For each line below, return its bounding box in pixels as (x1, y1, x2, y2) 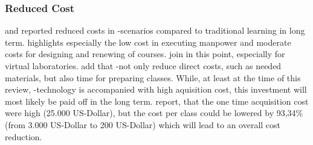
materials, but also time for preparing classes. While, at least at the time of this (5, 71, 301, 84)
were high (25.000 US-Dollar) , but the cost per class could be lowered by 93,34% (5, 106, 303, 119)
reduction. (5, 130, 42, 143)
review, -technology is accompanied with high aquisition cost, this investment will (5, 83, 307, 96)
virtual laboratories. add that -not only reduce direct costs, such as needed (5, 60, 282, 72)
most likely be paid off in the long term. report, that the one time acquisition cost (5, 94, 309, 107)
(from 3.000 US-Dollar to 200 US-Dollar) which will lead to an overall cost (5, 118, 281, 131)
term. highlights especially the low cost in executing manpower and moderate (5, 35, 291, 48)
